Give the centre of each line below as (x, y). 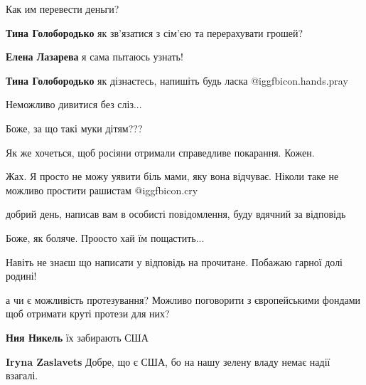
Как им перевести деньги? (63, 9)
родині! (21, 276)
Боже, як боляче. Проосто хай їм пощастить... (105, 237)
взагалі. (22, 375)
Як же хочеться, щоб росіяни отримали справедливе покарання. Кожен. (160, 152)
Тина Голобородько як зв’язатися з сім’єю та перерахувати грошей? (155, 32)
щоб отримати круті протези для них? (88, 313)
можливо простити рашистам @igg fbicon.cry (102, 190)
